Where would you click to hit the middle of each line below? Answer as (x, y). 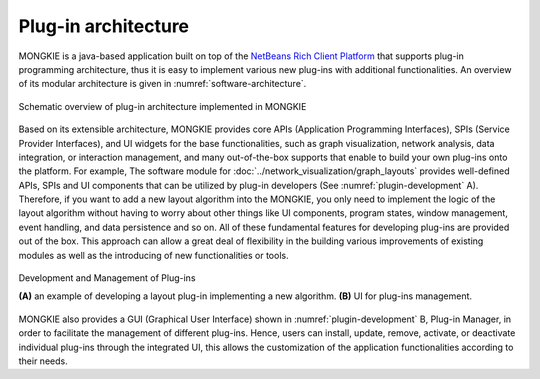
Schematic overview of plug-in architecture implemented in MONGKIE (162, 106)
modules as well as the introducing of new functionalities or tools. (153, 255)
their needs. (43, 361)
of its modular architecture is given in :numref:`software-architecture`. (162, 84)
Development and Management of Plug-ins (107, 278)
